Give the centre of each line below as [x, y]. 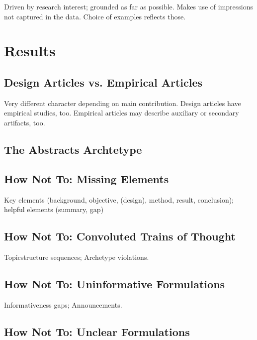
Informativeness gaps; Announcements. [63, 304]
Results [30, 51]
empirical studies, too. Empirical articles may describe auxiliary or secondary [122, 113]
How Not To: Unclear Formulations [97, 331]
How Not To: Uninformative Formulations [115, 283]
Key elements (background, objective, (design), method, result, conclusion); [119, 199]
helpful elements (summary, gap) [54, 209]
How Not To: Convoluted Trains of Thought [120, 236]
